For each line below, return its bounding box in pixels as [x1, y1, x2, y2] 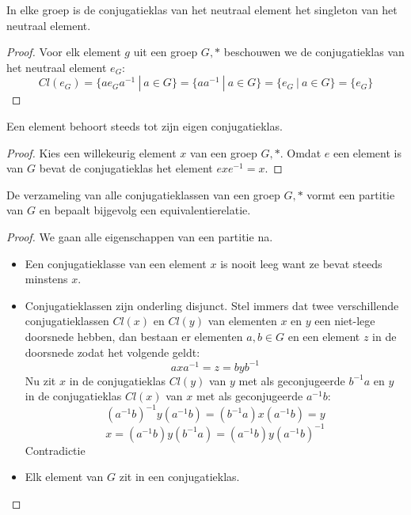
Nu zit [25, 372, 56, 388]
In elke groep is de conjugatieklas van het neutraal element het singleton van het [6, 2, 398, 17]
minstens [25, 271, 68, 287]
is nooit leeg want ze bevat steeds [220, 255, 382, 271]
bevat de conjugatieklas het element [39, 160, 213, 176]
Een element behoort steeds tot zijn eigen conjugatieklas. [6, 117, 283, 134]
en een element [287, 328, 360, 344]
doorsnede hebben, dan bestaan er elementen [25, 328, 243, 344]
